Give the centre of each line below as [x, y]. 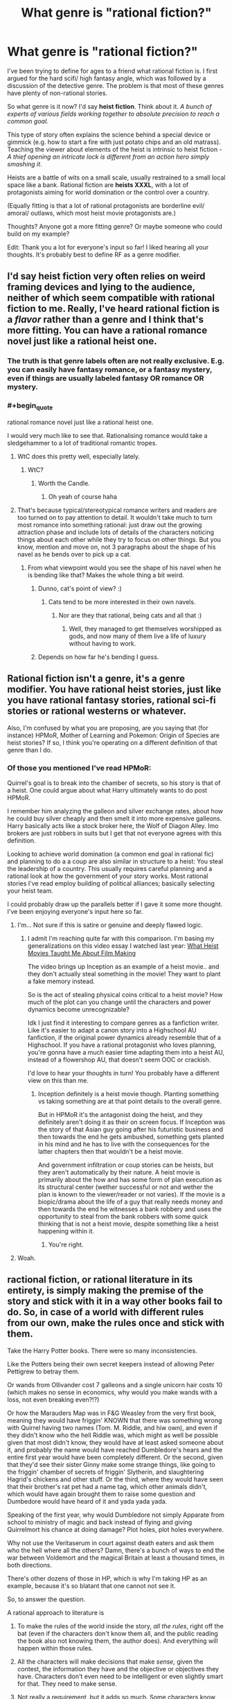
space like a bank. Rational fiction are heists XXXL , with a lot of [98, 184]
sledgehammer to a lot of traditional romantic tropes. [82, 443]
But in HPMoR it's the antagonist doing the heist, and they [120, 1114]
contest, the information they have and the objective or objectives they [118, 1669]
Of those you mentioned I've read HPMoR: [79, 768]
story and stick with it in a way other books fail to [115, 1302]
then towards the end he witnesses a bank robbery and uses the [130, 1209]
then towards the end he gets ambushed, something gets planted [131, 1136]
